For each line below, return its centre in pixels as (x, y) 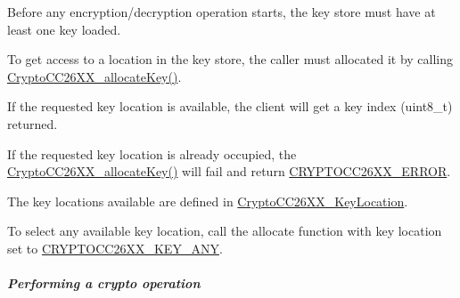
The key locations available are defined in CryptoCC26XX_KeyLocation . (208, 201)
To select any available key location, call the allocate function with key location (225, 231)
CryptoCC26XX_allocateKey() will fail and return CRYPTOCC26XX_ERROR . (229, 171)
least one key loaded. (64, 29)
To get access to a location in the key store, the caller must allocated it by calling (230, 59)
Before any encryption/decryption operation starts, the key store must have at (222, 12)
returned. (33, 123)
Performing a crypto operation (104, 283)
